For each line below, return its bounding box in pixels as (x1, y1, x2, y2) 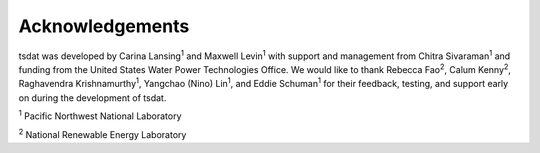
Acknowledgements (18, 15, 190, 37)
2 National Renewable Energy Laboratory (18, 126, 187, 140)
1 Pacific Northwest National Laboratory (18, 108, 182, 122)
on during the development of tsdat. (18, 91, 167, 104)
